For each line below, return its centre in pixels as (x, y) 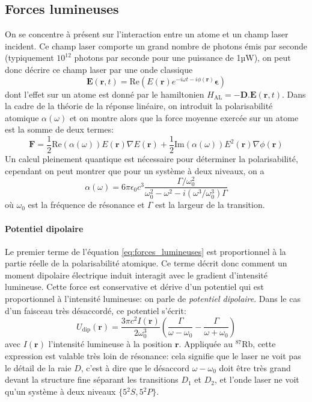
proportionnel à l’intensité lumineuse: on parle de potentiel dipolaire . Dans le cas (153, 299)
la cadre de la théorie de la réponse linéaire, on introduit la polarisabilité (139, 106)
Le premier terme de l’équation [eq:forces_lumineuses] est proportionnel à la (145, 251)
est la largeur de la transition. (210, 205)
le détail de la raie (38, 367)
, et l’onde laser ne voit (257, 379)
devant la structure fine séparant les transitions (92, 379)
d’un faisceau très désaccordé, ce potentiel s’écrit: (96, 310)
